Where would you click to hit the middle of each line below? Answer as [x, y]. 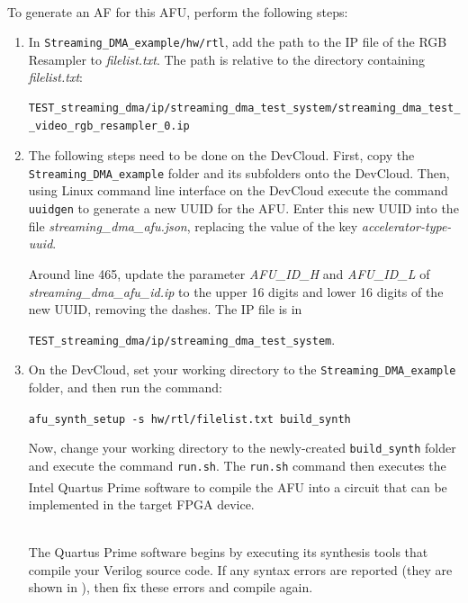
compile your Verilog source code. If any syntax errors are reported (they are [240, 569]
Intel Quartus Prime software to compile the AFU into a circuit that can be [238, 486]
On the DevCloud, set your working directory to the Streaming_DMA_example [242, 369]
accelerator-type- [406, 225]
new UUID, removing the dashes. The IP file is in [165, 309]
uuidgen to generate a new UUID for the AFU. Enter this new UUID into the [243, 208]
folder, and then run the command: [125, 387]
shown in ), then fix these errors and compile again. [171, 587]
